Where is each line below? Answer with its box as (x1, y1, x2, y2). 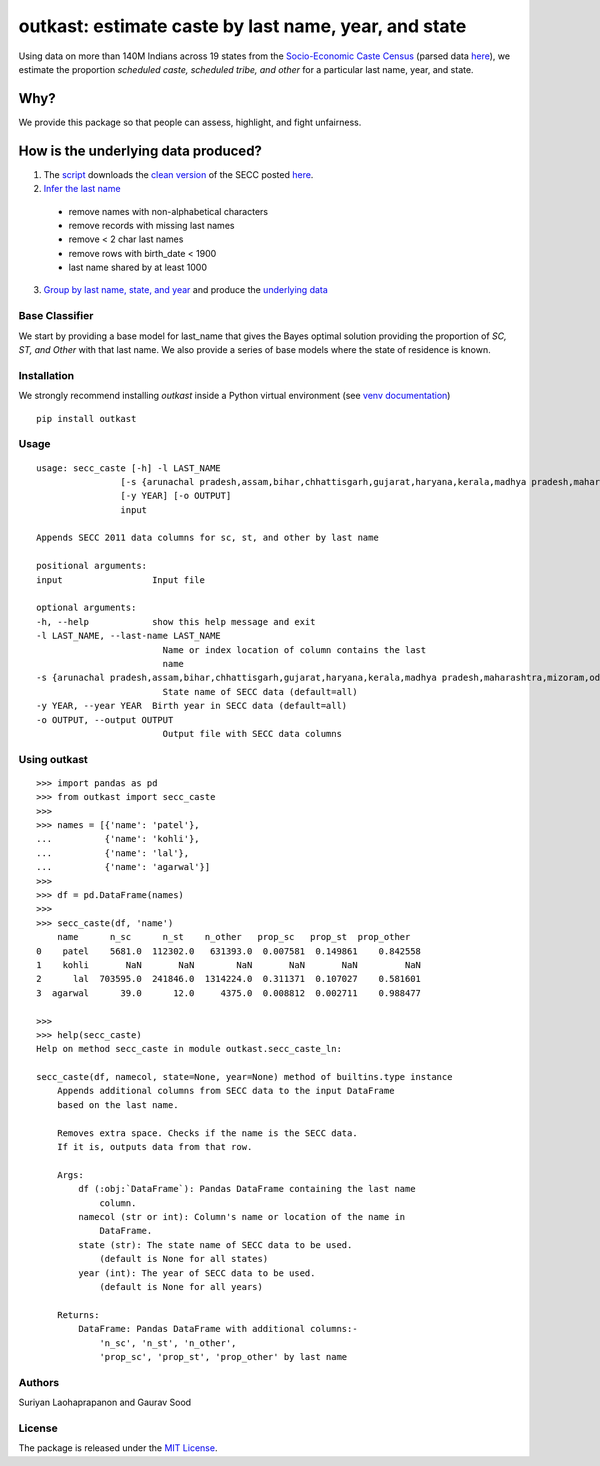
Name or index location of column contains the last (162, 644, 427, 655)
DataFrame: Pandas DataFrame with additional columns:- (78, 1323, 359, 1335)
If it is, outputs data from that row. (56, 1141, 253, 1153)
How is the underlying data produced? (18, 142, 262, 159)
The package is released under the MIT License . (18, 1442, 218, 1454)
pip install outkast (36, 413, 137, 424)
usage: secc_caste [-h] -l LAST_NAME (36, 462, 222, 474)
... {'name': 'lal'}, (36, 847, 190, 859)
